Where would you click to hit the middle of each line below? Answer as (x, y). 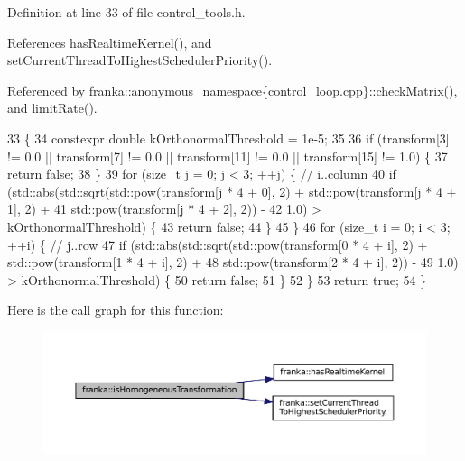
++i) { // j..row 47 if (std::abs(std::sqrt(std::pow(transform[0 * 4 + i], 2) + (218, 244)
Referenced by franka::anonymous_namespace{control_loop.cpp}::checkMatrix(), (232, 90)
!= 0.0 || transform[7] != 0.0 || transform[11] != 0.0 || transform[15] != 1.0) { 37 (228, 156)
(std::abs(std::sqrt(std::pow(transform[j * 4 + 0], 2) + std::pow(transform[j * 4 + (232, 191)
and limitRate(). (52, 108)
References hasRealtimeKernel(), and (110, 42)
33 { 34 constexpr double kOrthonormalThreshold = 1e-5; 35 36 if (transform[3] (228, 138)
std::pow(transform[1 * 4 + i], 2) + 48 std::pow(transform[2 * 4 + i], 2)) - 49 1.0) (233, 262)
